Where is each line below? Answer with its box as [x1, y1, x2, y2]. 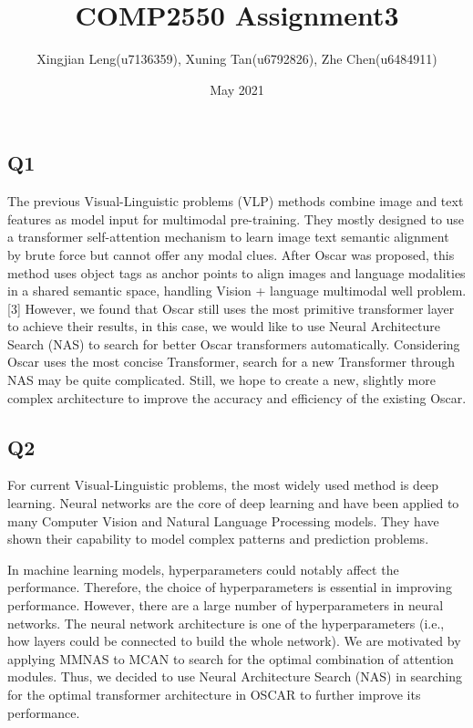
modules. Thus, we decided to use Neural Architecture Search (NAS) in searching [7, 667, 463, 686]
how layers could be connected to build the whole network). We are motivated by [7, 631, 461, 650]
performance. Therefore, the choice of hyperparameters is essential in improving [7, 577, 452, 597]
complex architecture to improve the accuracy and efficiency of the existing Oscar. [7, 388, 467, 407]
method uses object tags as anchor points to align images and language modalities [7, 263, 466, 282]
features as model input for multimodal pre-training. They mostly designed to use [7, 209, 465, 228]
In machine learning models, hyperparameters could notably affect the [7, 559, 399, 578]
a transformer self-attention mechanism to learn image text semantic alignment [7, 227, 449, 246]
